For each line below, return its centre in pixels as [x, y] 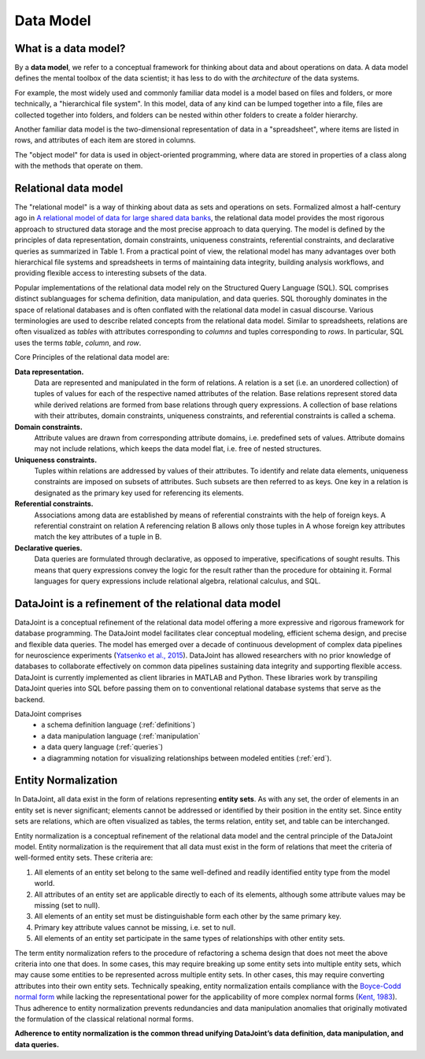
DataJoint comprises [48, 714]
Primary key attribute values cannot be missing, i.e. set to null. [135, 927]
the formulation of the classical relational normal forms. [104, 1019]
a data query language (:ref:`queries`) [102, 747]
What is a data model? [70, 48]
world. [44, 883]
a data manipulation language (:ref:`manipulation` [121, 735]
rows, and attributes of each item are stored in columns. [105, 140]
